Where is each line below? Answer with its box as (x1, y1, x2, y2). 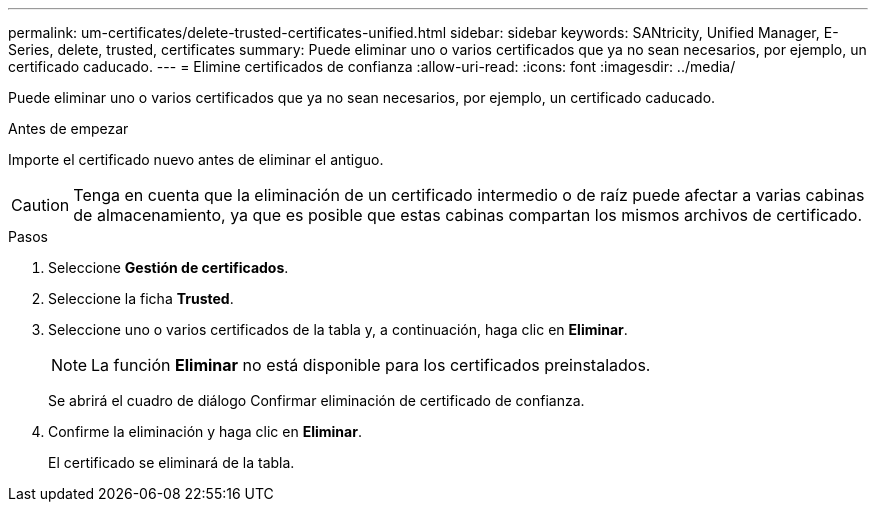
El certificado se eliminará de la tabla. (48, 454, 295, 471)
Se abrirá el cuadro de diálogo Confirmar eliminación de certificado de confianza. (48, 392, 585, 409)
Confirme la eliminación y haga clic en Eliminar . (48, 423, 362, 440)
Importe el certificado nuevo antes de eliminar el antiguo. (8, 151, 384, 168)
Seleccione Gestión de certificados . (48, 259, 289, 276)
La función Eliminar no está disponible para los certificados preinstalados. (91, 355, 651, 375)
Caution (11, 195, 70, 215)
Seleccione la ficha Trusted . (48, 290, 234, 307)
